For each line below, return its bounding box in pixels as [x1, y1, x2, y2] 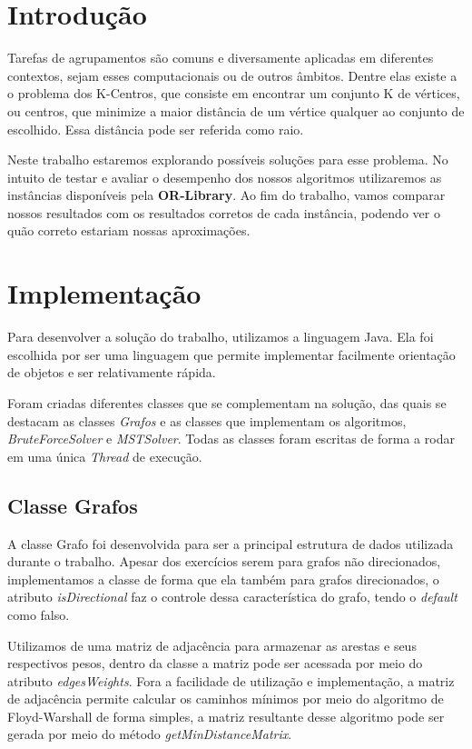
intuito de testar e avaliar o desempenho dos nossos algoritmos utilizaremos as [7, 167, 442, 186]
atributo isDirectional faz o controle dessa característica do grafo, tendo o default [7, 587, 457, 606]
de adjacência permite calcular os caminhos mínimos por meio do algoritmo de [7, 689, 444, 708]
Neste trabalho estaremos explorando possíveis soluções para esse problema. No [7, 150, 448, 169]
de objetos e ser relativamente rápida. [7, 363, 216, 382]
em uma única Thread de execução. [7, 446, 202, 465]
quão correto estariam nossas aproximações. [7, 221, 251, 240]
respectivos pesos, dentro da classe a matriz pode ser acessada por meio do [7, 654, 423, 673]
